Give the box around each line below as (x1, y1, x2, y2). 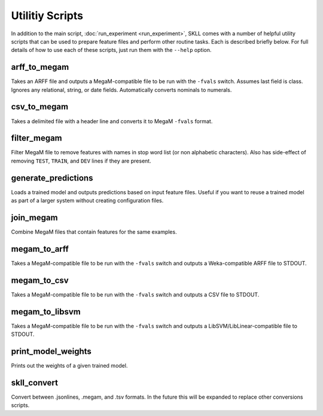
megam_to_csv (11, 275, 69, 285)
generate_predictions (11, 173, 93, 183)
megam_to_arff (11, 244, 69, 254)
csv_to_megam (11, 102, 69, 112)
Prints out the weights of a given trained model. (11, 362, 128, 369)
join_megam (11, 212, 58, 222)
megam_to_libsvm (11, 307, 81, 317)
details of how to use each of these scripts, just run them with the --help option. (11, 47, 212, 54)
